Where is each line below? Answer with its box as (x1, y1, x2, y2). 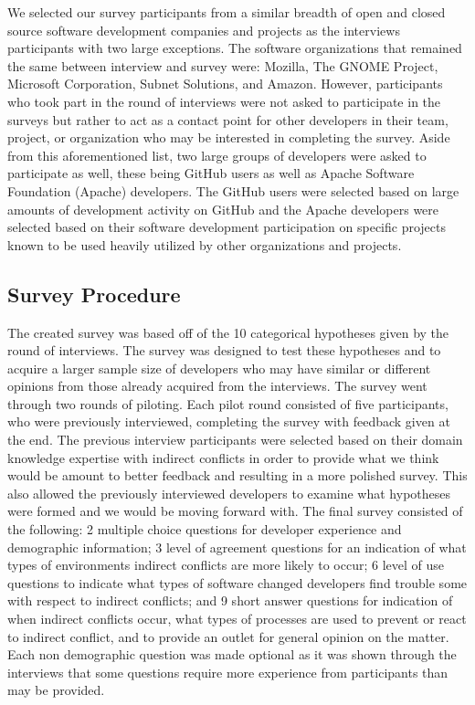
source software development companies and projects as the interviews (7, 20, 400, 39)
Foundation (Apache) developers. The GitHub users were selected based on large (7, 181, 459, 200)
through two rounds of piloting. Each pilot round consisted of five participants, (7, 394, 449, 413)
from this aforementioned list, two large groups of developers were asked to (7, 145, 427, 164)
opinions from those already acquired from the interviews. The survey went (7, 376, 427, 395)
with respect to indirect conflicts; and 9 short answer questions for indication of (7, 591, 453, 610)
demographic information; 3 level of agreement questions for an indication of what (7, 537, 467, 556)
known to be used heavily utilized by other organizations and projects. (7, 235, 402, 254)
